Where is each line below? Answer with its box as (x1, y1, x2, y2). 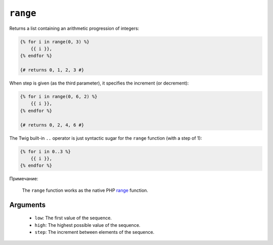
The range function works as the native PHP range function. (22, 187, 149, 193)
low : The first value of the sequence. (34, 215, 112, 221)
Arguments (9, 200, 46, 209)
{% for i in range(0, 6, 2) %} (20, 94, 98, 100)
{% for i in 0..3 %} (20, 148, 71, 154)
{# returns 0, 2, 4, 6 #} (20, 122, 84, 128)
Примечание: (9, 176, 38, 182)
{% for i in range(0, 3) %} (20, 38, 89, 45)
